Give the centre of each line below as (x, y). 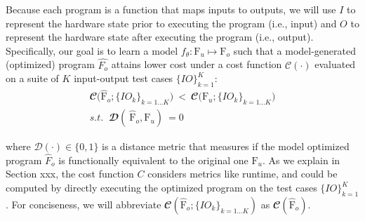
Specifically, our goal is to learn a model (92, 50)
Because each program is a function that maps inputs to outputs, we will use (171, 9)
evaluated (335, 64)
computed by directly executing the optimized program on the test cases (161, 188)
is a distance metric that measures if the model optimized (226, 146)
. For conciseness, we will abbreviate (84, 204)
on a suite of (32, 78)
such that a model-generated (295, 50)
